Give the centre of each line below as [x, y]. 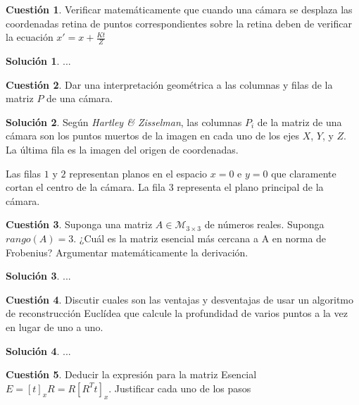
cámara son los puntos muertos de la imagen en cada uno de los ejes [152, 136]
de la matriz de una [300, 122]
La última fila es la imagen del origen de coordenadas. [122, 149]
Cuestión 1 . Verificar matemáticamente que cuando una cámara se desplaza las [179, 9]
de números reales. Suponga [264, 224]
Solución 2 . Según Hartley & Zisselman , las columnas [124, 122]
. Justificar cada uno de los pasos [180, 388]
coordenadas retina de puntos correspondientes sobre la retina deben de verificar [179, 23]
